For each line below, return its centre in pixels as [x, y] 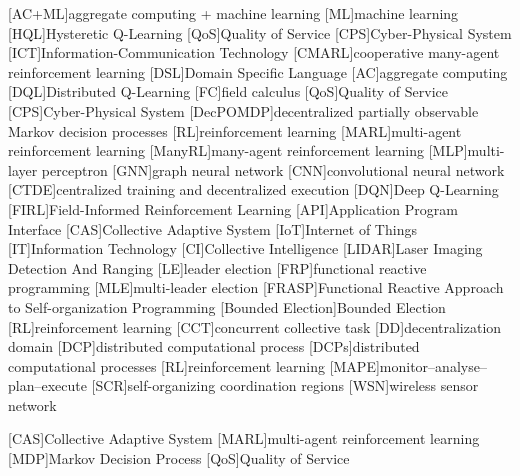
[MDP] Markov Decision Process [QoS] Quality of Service [179, 458]
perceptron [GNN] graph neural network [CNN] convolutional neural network [273, 169]
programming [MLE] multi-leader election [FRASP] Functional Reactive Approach [256, 287]
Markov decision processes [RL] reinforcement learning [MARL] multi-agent [235, 130]
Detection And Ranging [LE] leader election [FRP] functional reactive [217, 267]
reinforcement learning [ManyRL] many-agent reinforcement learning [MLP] [238, 150]
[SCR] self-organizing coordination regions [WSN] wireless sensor [285, 385]
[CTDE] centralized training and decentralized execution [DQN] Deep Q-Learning [253, 189]
